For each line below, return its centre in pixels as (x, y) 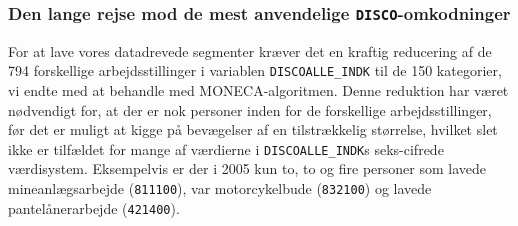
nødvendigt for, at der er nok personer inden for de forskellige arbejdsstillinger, (250, 109)
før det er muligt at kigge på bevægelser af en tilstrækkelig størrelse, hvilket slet (253, 129)
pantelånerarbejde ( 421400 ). (94, 207)
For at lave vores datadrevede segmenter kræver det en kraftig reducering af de (250, 50)
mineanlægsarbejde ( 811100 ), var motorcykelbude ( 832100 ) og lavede (220, 188)
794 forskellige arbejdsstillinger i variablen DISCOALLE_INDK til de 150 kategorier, (255, 70)
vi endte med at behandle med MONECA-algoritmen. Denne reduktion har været (258, 90)
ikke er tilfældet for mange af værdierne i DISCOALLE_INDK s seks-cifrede (226, 148)
